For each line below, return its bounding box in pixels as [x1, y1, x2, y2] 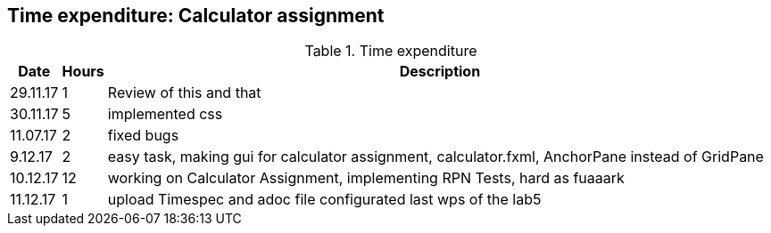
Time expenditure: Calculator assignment [7, 4, 385, 27]
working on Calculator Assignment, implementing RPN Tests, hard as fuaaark [107, 169, 625, 188]
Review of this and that [107, 84, 261, 102]
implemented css [107, 105, 223, 124]
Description [399, 62, 481, 81]
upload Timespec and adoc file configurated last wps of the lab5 [107, 190, 542, 209]
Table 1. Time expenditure [304, 42, 477, 60]
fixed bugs [107, 126, 179, 145]
